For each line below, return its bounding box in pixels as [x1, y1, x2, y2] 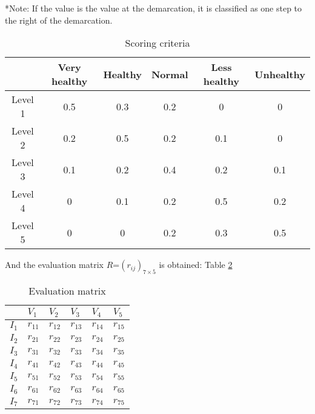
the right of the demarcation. [5, 13, 113, 26]
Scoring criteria [125, 36, 190, 50]
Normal [151, 67, 188, 81]
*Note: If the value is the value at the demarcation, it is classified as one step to [5, 2, 302, 14]
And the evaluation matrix [5, 258, 104, 271]
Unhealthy [254, 67, 305, 81]
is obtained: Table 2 [159, 258, 233, 271]
